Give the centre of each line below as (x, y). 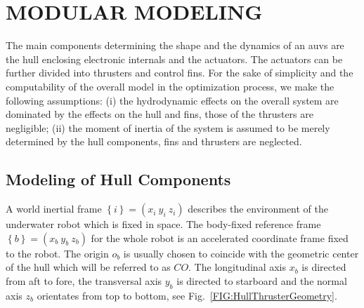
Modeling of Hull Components (118, 179)
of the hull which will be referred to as (88, 267)
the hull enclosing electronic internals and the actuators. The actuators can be (174, 59)
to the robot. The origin (57, 253)
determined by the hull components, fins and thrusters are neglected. (154, 141)
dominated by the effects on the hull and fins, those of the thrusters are (160, 114)
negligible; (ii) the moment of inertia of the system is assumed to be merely (168, 127)
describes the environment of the (258, 209)
